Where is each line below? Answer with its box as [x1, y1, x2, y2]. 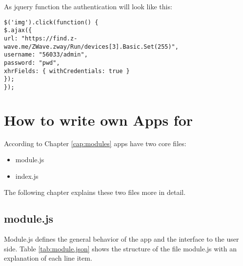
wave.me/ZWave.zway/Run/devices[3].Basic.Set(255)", [4, 43, 179, 50]
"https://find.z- [21, 35, 78, 42]
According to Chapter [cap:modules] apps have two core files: [4, 138, 186, 148]
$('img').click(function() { [4, 19, 99, 26]
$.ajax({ [4, 27, 32, 34]
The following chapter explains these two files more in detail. [4, 187, 186, 197]
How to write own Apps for [4, 110, 193, 130]
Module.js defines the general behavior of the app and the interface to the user [4, 234, 239, 244]
